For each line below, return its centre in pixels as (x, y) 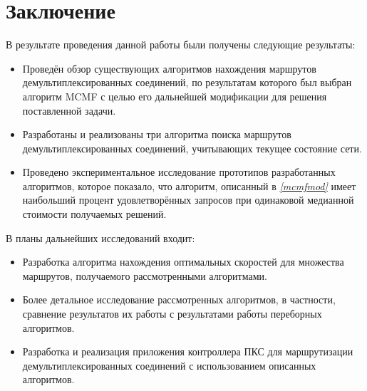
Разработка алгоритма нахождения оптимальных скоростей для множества (183, 262)
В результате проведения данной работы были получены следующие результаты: (181, 45)
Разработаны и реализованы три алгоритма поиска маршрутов (157, 134)
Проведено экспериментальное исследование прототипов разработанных (179, 172)
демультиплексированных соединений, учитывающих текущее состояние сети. (192, 148)
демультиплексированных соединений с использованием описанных (169, 365)
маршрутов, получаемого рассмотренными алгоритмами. (145, 275)
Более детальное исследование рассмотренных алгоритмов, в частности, (179, 299)
